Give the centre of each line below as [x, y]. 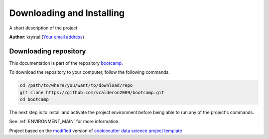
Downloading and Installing [67, 13]
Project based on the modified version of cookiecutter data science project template [96, 131]
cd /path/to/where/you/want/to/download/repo [76, 85]
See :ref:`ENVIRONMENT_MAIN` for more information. [64, 122]
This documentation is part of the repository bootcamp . [66, 63]
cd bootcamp [34, 99]
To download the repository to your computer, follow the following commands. [89, 72]
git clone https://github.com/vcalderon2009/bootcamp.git [92, 92]
